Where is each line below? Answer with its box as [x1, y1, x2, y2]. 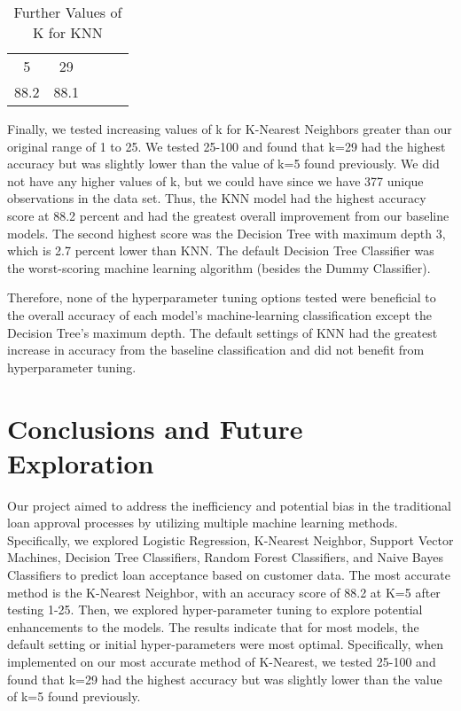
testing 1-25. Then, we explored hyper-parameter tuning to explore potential [7, 600, 423, 619]
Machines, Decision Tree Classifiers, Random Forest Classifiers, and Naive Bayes [7, 548, 444, 566]
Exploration [7, 444, 154, 481]
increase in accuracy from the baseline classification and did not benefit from [7, 340, 425, 359]
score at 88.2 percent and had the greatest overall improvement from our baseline [7, 206, 449, 224]
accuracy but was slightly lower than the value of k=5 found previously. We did [7, 154, 440, 173]
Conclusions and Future [7, 410, 303, 446]
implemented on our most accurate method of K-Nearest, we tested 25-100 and [7, 652, 436, 670]
